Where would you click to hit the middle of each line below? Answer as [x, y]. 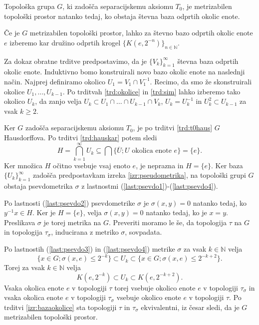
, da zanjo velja [58, 101]
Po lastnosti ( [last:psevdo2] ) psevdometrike [70, 202]
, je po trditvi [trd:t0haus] [173, 128]
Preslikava [20, 222]
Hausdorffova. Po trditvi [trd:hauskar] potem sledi [81, 137]
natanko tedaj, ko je [176, 212]
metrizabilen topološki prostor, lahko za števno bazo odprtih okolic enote [141, 33]
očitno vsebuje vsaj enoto [92, 165]
